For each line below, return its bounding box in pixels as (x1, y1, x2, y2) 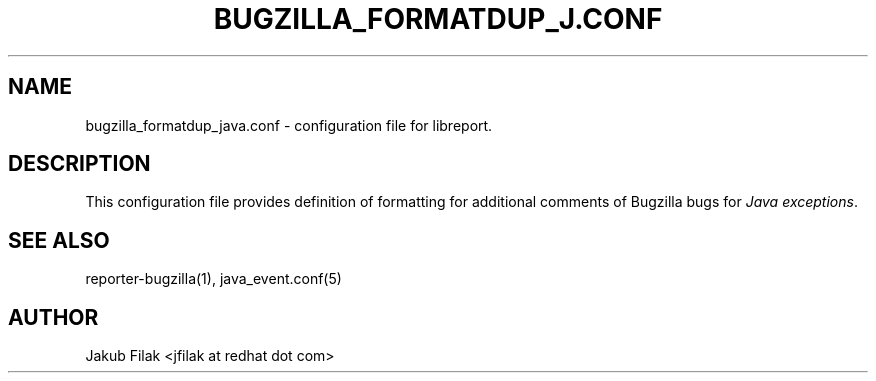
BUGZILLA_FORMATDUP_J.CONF (213, 2, 663, 36)
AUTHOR (8, 304, 99, 330)
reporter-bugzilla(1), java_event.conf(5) (85, 270, 342, 288)
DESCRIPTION (8, 151, 151, 177)
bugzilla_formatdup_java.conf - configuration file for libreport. (85, 116, 493, 134)
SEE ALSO (8, 227, 110, 253)
